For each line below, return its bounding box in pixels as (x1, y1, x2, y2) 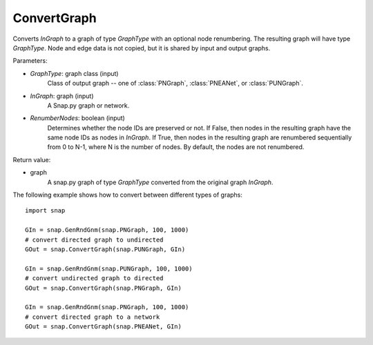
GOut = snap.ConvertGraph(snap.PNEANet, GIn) (25, 323, 182, 331)
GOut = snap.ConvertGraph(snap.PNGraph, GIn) (25, 284, 182, 292)
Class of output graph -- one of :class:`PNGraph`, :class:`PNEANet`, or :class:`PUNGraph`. (47, 79, 304, 88)
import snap (25, 207, 66, 215)
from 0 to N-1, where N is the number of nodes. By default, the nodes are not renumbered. (47, 143, 305, 151)
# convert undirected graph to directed (25, 275, 164, 282)
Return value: (12, 155, 51, 164)
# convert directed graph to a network (25, 313, 160, 321)
